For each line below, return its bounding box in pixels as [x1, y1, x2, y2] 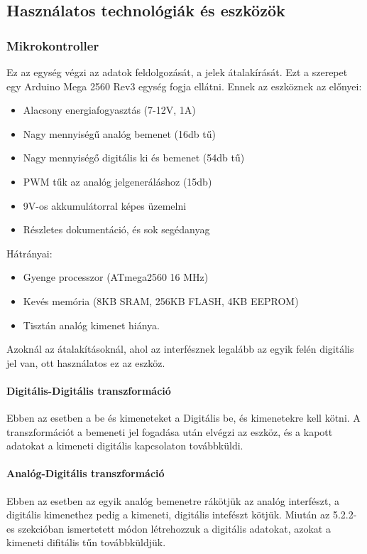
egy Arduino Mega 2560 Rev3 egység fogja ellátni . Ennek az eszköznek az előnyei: [6, 78, 362, 93]
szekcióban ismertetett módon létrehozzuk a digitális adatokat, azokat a [18, 521, 331, 536]
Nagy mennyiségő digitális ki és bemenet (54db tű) [23, 150, 245, 165]
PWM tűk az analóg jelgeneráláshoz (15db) [23, 174, 212, 188]
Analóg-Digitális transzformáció [6, 466, 165, 481]
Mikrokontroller [6, 36, 99, 54]
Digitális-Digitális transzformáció [6, 383, 171, 398]
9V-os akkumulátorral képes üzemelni [23, 198, 187, 213]
